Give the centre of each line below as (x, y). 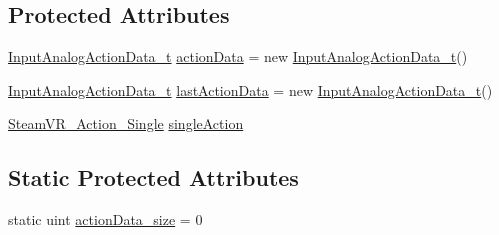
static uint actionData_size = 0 (105, 219)
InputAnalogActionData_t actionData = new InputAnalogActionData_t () (238, 56)
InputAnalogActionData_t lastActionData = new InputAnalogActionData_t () (250, 89)
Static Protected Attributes (153, 177)
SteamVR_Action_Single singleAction (126, 123)
